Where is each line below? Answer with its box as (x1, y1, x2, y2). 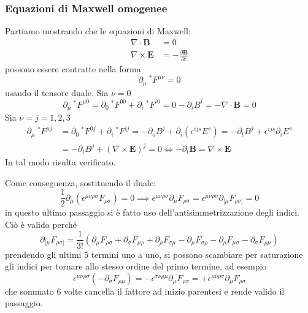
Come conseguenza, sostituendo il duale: (5, 176, 156, 189)
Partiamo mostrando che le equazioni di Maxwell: (5, 25, 191, 37)
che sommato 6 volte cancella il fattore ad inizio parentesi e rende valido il (5, 284, 285, 297)
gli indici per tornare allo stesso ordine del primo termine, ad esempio (5, 260, 267, 273)
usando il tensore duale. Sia (5, 86, 109, 99)
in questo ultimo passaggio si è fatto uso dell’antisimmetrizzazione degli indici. (5, 206, 299, 219)
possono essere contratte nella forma (5, 62, 141, 75)
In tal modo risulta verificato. (5, 156, 116, 168)
